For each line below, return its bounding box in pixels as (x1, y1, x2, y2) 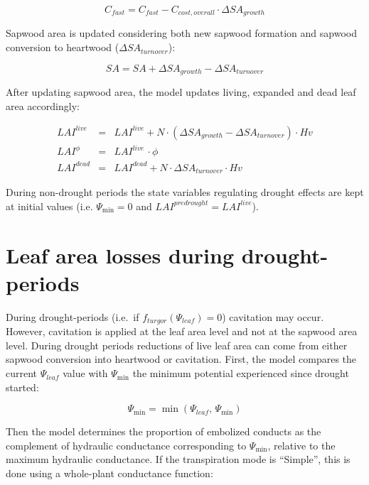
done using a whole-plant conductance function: (6, 466, 213, 481)
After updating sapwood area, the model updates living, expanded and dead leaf (6, 85, 356, 99)
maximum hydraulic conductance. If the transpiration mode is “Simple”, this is (6, 452, 351, 467)
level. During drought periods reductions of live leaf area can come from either (6, 337, 348, 352)
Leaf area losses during (6, 240, 235, 269)
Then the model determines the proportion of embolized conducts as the (6, 424, 321, 439)
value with (63, 366, 108, 381)
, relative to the (267, 437, 336, 452)
